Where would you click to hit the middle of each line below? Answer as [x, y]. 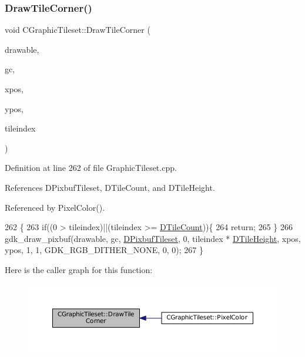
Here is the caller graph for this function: [79, 269]
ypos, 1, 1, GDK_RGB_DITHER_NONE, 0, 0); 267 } [104, 250]
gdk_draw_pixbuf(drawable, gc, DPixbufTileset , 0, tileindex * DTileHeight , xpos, [153, 238]
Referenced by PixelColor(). [55, 207]
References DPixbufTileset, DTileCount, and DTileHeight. [110, 187]
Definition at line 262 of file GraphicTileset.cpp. [91, 168]
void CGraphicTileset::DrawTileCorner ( [78, 30]
